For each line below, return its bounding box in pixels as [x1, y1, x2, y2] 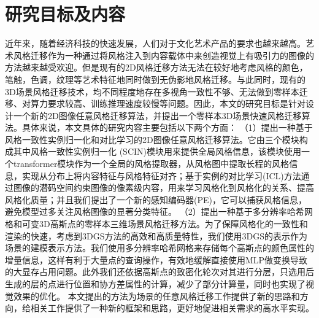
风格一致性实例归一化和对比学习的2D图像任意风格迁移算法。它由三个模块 [5, 133, 299, 145]
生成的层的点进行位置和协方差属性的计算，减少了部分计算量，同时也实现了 [5, 277, 306, 290]
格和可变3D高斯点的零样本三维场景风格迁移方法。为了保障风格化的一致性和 [5, 217, 308, 230]
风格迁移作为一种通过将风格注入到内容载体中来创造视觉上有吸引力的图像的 [13, 48, 314, 61]
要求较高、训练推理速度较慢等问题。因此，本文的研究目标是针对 [47, 97, 306, 110]
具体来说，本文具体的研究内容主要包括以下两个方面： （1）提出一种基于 [21, 121, 313, 134]
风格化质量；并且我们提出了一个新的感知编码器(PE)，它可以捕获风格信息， [5, 193, 307, 206]
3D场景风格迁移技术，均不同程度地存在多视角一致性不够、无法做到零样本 [5, 85, 299, 98]
